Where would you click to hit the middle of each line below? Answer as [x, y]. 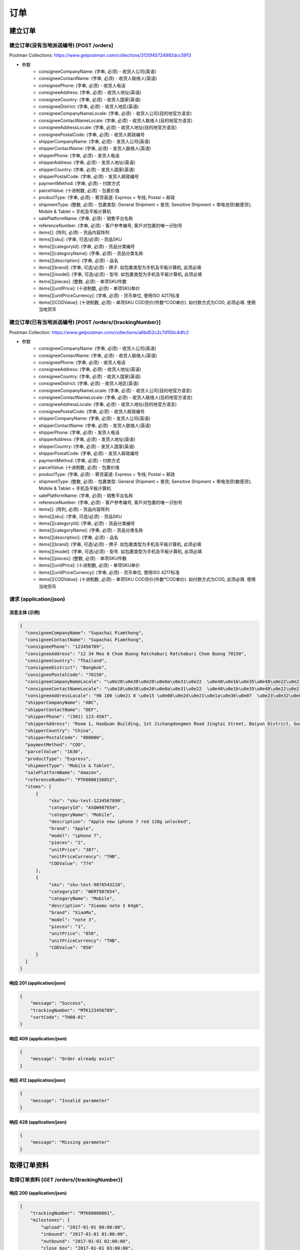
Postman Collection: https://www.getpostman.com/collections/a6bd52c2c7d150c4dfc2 [99, 332]
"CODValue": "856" [71, 948]
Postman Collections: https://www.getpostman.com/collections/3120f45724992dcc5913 [100, 55]
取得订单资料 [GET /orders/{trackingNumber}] [66, 1179]
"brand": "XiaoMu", [73, 913]
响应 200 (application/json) [38, 1193]
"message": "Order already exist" [72, 1059]
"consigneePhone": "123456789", [65, 647]
